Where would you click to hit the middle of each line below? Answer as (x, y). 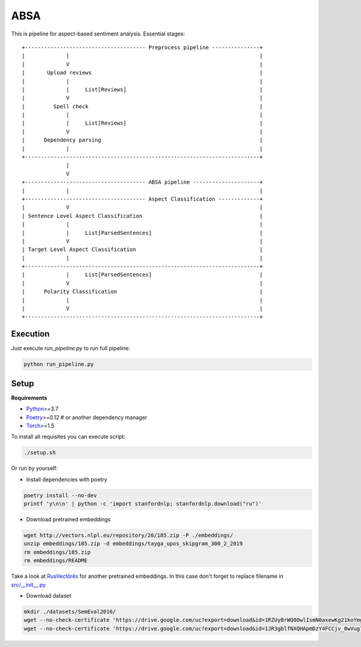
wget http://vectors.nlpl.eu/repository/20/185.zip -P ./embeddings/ (128, 535)
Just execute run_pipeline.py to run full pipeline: (71, 348)
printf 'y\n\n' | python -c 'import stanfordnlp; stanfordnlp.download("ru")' (143, 504)
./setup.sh (40, 453)
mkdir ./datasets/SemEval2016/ (70, 612)
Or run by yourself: (35, 468)
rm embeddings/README (56, 561)
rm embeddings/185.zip (57, 552)
